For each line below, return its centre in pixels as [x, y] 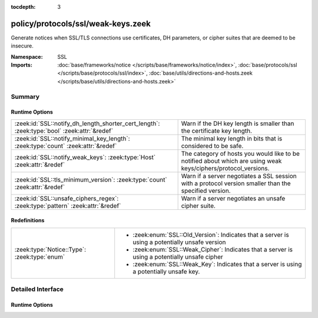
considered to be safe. [212, 146]
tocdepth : [23, 7]
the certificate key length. [217, 130]
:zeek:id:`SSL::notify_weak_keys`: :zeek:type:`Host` [85, 157]
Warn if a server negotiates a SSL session [239, 176]
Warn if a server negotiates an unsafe [233, 198]
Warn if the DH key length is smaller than [238, 123]
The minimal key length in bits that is [232, 138]
